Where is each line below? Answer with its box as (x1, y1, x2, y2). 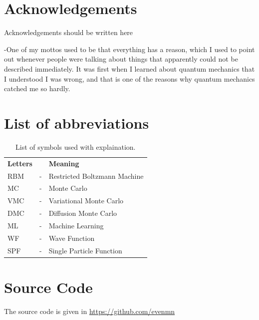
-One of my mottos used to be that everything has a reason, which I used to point (4, 44, 255, 54)
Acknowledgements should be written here (4, 27, 133, 38)
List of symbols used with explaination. (15, 141, 136, 152)
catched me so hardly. (4, 83, 70, 94)
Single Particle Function (48, 245, 122, 255)
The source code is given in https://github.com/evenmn (4, 305, 175, 316)
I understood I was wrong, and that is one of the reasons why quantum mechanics (4, 73, 255, 84)
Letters (7, 158, 32, 168)
